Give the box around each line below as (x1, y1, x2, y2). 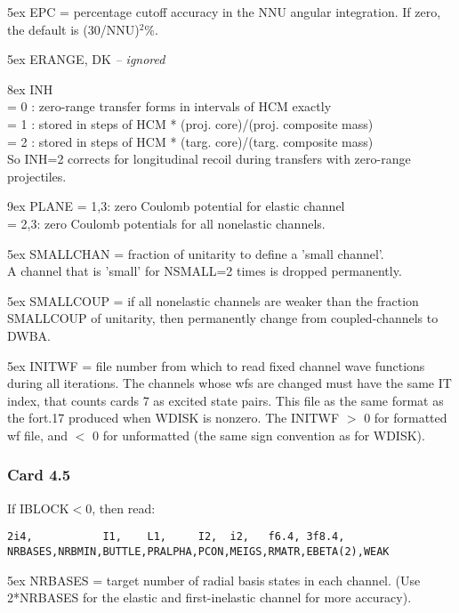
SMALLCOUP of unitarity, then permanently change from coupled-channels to (7, 309, 439, 327)
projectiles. (7, 166, 67, 185)
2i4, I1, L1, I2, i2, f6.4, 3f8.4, (7, 530, 345, 544)
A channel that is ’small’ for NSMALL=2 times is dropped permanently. (7, 262, 402, 280)
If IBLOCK (7, 498, 69, 517)
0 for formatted (364, 408, 447, 427)
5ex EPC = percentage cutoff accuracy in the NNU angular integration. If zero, (7, 3, 441, 20)
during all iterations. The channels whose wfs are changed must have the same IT (7, 374, 452, 392)
